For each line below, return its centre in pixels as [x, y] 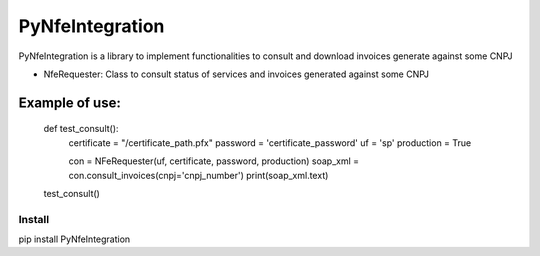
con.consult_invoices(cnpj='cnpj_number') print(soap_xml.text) [198, 175]
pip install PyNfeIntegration [74, 239]
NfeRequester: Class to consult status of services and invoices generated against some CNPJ [236, 74]
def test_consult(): [81, 129]
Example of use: [70, 102]
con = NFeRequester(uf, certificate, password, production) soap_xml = [214, 161]
